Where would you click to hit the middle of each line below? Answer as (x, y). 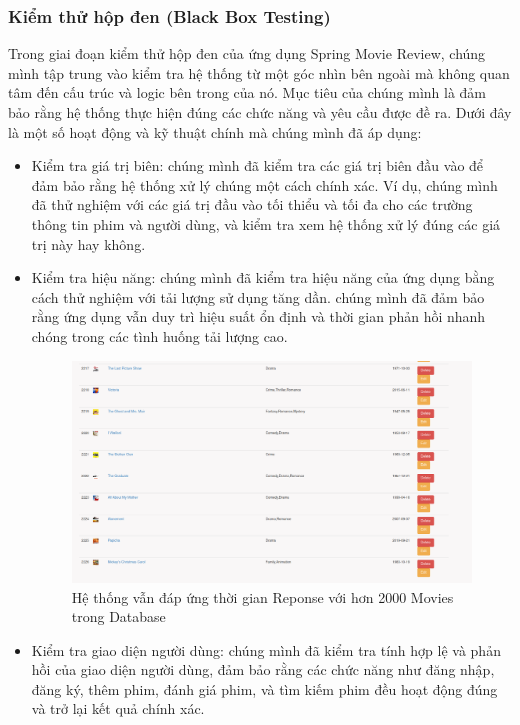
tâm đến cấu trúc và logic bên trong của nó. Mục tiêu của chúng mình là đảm (247, 92)
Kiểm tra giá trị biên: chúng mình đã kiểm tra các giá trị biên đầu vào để (257, 165)
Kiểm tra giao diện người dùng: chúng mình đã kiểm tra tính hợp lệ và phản (266, 649)
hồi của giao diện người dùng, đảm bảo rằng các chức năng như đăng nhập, (263, 669)
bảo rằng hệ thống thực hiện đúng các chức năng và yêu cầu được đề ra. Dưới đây (260, 112)
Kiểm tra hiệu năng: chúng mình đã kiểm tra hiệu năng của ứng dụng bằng (263, 277)
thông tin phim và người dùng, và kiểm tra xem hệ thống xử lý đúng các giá (266, 223)
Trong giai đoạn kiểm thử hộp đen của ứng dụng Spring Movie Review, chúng (247, 53)
